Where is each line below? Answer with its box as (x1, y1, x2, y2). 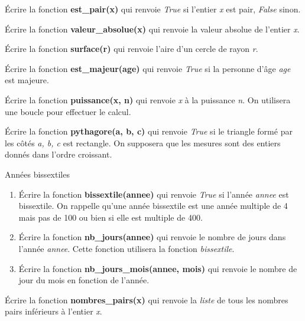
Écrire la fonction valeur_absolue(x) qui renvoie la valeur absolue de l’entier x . (5, 22, 300, 35)
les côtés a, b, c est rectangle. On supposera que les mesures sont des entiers (5, 136, 281, 149)
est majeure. (5, 74, 49, 86)
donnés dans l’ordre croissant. (5, 148, 112, 160)
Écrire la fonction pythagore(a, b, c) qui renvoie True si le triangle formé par (5, 125, 293, 137)
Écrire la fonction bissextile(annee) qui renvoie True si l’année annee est (18, 188, 289, 200)
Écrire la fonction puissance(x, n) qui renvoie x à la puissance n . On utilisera (5, 93, 291, 106)
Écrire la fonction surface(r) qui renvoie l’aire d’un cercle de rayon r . (5, 42, 258, 55)
